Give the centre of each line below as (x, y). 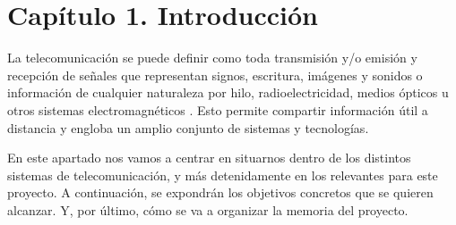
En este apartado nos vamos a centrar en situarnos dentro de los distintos (209, 158)
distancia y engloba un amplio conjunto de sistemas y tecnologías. (188, 127)
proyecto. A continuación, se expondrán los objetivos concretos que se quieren (220, 192)
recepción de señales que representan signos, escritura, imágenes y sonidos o (215, 75)
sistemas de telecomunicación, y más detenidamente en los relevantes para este (223, 175)
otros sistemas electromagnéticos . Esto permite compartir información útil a (218, 109)
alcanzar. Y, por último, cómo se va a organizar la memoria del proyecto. (208, 209)
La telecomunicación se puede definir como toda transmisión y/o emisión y (212, 58)
